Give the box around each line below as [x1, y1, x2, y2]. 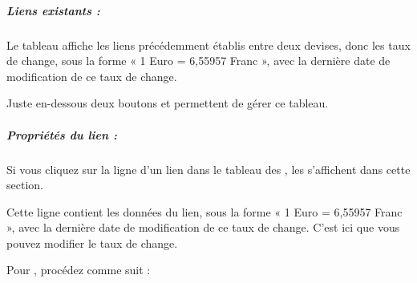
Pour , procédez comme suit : [6, 261, 151, 278]
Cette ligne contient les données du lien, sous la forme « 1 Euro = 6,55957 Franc [6, 203, 403, 220]
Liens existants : [6, 2, 100, 18]
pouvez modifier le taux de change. [6, 234, 178, 251]
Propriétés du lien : [6, 126, 117, 143]
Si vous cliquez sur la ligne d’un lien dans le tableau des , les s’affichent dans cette [6, 160, 411, 177]
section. [6, 176, 43, 193]
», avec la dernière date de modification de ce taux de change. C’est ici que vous [6, 219, 400, 236]
